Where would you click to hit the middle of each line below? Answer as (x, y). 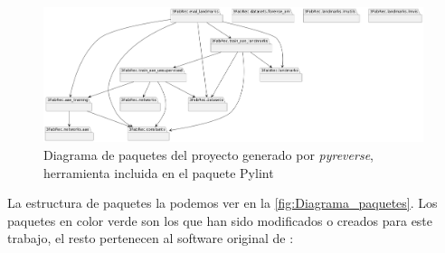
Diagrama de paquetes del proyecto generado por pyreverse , (208, 154)
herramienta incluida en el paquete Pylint (159, 172)
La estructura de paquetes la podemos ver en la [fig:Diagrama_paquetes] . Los (222, 203)
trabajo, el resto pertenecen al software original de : (151, 238)
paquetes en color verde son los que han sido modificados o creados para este (220, 220)
